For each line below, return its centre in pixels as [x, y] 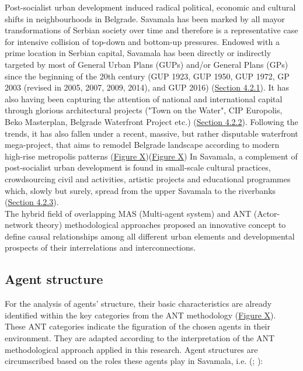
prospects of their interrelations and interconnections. [100, 247]
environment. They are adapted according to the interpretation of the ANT [140, 338]
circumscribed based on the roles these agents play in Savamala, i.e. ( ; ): [134, 361]
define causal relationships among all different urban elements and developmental [150, 236]
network [19, 225]
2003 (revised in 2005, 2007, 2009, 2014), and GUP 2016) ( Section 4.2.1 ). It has [147, 87]
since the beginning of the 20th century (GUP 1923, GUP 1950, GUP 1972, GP [147, 76]
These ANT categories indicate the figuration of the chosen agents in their [137, 326]
